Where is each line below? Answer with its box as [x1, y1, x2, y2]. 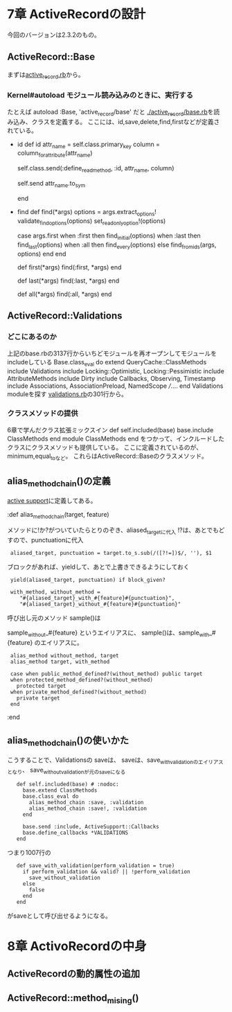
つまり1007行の [7, 848, 52, 856]
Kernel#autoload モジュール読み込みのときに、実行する [7, 91, 194, 100]
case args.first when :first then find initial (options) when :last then [17, 231, 201, 242]
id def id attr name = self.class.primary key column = [17, 140, 161, 150]
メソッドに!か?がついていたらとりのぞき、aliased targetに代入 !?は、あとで [7, 526, 213, 536]
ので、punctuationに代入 [12, 536, 84, 544]
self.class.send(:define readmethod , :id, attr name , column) [17, 164, 175, 174]
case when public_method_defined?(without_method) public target [10, 670, 203, 677]
